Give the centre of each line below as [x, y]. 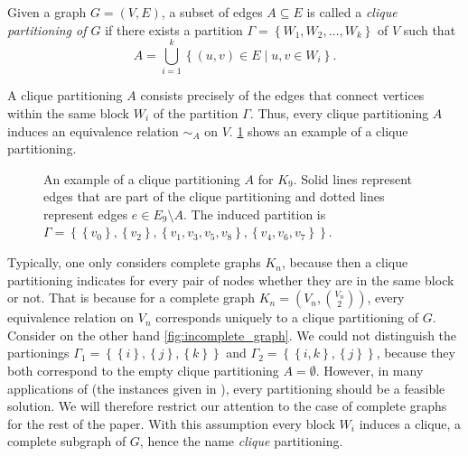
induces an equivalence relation [93, 130]
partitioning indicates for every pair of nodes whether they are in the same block [231, 279]
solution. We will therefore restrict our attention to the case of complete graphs [227, 406]
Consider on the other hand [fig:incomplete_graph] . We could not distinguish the [232, 335]
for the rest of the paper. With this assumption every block [171, 423]
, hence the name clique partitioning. [241, 441]
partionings [38, 353]
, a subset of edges [212, 12]
